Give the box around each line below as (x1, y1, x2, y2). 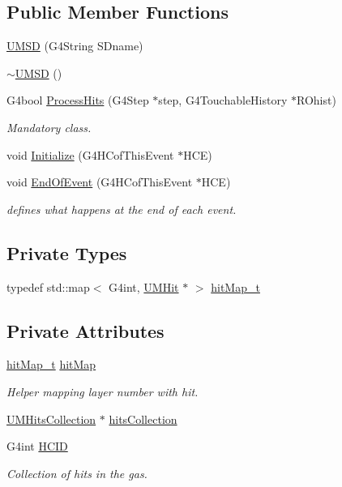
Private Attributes (6, 318, 165, 343)
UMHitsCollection (6, 410, 96, 427)
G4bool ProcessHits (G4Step (6, 92, 149, 109)
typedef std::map (6, 278, 90, 295)
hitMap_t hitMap (6, 356, 96, 373)
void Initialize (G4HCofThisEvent (6, 146, 174, 163)
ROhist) (297, 92, 336, 109)
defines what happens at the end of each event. (6, 200, 237, 217)
